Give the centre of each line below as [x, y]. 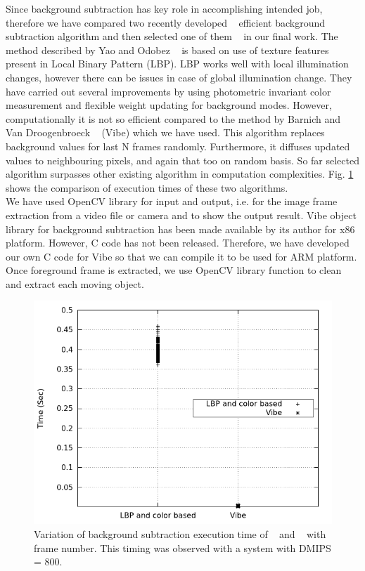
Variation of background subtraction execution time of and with [180, 534]
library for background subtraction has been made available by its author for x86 [180, 229]
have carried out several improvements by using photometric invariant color [168, 91]
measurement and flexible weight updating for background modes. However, [169, 105]
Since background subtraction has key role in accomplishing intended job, [164, 8]
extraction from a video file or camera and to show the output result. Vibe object [181, 215]
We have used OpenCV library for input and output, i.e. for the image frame [172, 201]
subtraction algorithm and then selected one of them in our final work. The [172, 36]
